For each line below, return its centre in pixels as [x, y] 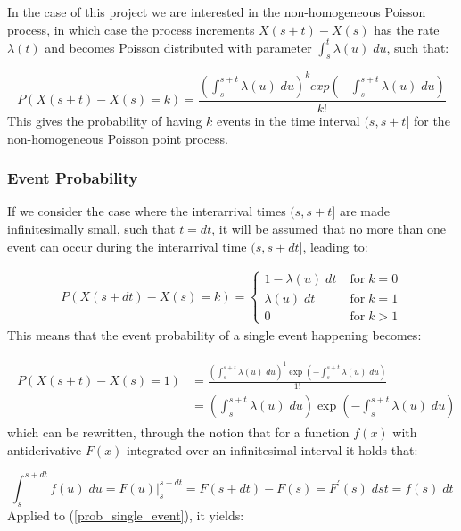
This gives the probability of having [105, 121]
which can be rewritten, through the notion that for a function [178, 432]
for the [432, 121]
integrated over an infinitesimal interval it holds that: [272, 449]
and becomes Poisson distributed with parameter [178, 47]
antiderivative [45, 449]
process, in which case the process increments [131, 29]
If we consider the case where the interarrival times [147, 211]
